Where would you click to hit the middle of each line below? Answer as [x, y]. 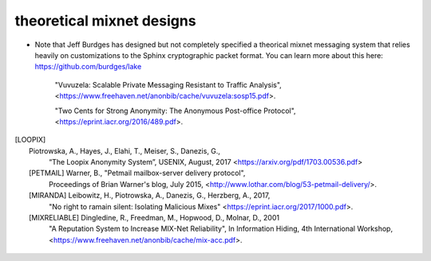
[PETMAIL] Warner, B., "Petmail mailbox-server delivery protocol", [137, 173]
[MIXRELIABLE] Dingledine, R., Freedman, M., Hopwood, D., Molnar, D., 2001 [154, 218]
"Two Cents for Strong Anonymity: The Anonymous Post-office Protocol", [175, 111]
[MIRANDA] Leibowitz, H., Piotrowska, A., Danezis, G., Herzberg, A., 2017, [150, 196]
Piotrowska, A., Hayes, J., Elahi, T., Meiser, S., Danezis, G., [125, 150]
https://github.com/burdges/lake [88, 67]
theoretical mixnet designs [105, 21]
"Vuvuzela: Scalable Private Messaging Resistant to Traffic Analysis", [168, 84]
